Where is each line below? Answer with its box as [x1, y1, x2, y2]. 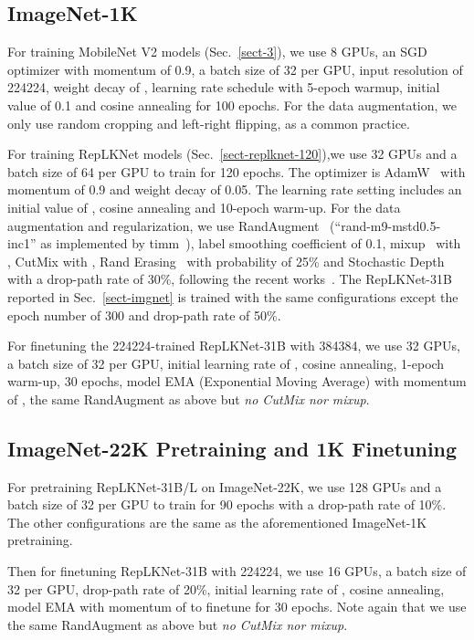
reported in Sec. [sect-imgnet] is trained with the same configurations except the [7, 287, 458, 306]
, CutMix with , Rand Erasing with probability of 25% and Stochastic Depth [7, 251, 445, 270]
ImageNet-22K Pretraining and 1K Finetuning [7, 434, 458, 462]
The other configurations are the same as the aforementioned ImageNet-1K [7, 512, 427, 531]
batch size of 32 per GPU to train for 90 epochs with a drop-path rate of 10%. [7, 495, 447, 514]
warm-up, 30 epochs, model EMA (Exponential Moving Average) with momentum [7, 372, 467, 391]
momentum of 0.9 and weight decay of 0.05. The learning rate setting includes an [7, 180, 462, 199]
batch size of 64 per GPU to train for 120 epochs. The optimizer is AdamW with [7, 162, 466, 181]
